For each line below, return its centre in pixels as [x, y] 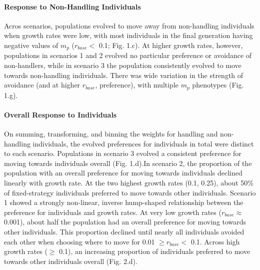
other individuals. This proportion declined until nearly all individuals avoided [124, 231]
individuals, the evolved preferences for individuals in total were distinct [143, 143]
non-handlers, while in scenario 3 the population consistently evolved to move [123, 65]
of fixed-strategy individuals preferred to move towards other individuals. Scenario [130, 192]
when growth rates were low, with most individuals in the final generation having [128, 35]
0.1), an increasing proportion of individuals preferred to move [155, 251]
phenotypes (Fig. [218, 85]
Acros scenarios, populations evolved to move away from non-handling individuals [129, 25]
